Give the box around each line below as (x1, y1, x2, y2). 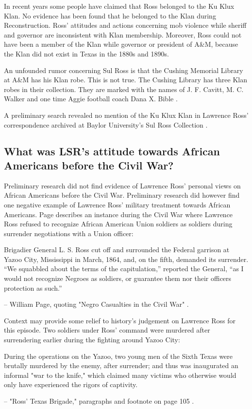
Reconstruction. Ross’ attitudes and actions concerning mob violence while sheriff (4, 20, 247, 30)
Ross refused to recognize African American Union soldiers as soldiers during (4, 219, 233, 229)
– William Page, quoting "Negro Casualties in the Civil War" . (4, 299, 189, 309)
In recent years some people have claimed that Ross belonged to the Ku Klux (4, 1, 235, 11)
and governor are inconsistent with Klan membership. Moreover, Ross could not (4, 29, 242, 39)
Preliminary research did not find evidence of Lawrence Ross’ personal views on (4, 180, 241, 190)
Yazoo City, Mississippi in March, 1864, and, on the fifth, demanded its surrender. (4, 254, 249, 264)
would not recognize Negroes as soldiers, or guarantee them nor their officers (4, 273, 232, 283)
